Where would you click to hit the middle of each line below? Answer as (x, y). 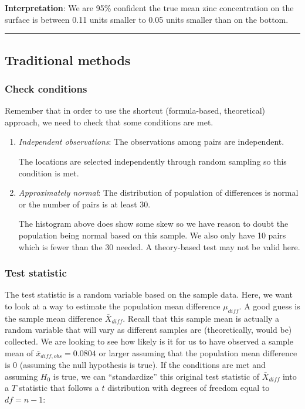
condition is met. (49, 173)
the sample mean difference (54, 318)
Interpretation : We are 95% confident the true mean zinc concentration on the (149, 8)
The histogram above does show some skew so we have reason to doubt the (153, 224)
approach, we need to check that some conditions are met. (109, 122)
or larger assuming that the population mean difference (198, 352)
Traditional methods (68, 59)
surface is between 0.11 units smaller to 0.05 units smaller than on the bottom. (147, 19)
